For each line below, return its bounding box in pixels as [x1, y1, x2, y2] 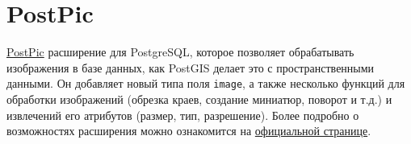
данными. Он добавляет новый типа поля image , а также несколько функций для [6, 75, 405, 92]
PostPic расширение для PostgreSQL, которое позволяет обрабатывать [6, 43, 354, 60]
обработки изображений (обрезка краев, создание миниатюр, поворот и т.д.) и [6, 90, 392, 107]
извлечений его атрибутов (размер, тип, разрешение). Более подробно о [6, 106, 359, 123]
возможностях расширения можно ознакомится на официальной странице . [6, 122, 371, 139]
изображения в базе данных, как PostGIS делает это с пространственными [6, 59, 375, 76]
